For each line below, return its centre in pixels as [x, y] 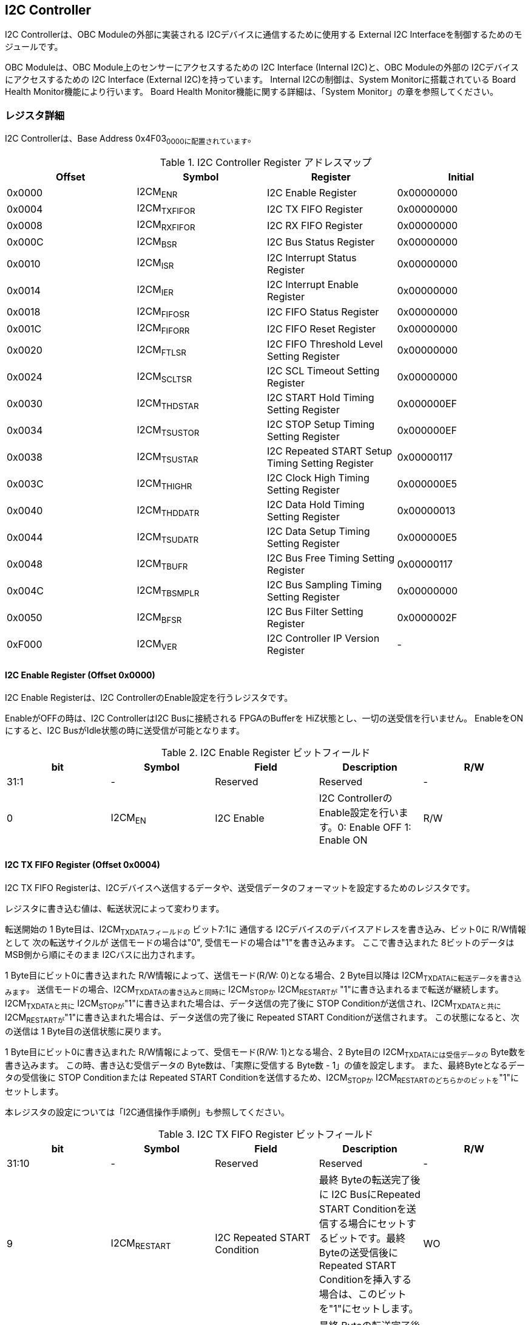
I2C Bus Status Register [321, 242]
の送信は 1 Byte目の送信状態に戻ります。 [86, 1031]
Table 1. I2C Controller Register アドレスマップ [266, 162]
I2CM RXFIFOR [166, 225]
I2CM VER [157, 644]
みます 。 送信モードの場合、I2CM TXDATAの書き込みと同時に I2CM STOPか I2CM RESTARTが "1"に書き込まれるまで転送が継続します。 [254, 990]
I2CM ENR [157, 192]
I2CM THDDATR [168, 511]
